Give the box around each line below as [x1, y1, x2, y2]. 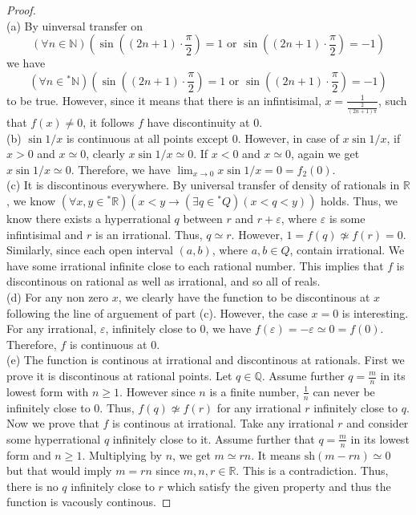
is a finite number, [209, 383, 300, 399]
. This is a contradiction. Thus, [236, 462, 389, 479]
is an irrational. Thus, [95, 225, 203, 242]
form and [6, 446, 51, 463]
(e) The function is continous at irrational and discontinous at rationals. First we [6, 351, 405, 368]
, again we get [291, 145, 360, 162]
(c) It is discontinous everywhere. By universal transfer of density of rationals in [6, 176, 400, 193]
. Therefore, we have [71, 160, 171, 177]
